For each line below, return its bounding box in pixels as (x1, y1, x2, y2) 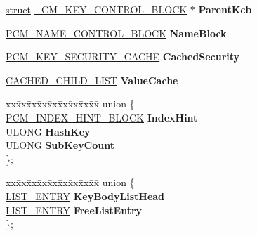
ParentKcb (198, 2, 252, 16)
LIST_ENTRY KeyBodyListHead (6, 188, 165, 203)
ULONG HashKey (6, 124, 91, 138)
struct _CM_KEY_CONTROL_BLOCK (6, 2, 187, 16)
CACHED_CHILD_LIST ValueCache (6, 72, 178, 87)
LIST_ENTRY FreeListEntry (6, 202, 143, 217)
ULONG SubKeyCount (6, 138, 115, 152)
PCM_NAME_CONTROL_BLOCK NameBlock (6, 25, 227, 40)
